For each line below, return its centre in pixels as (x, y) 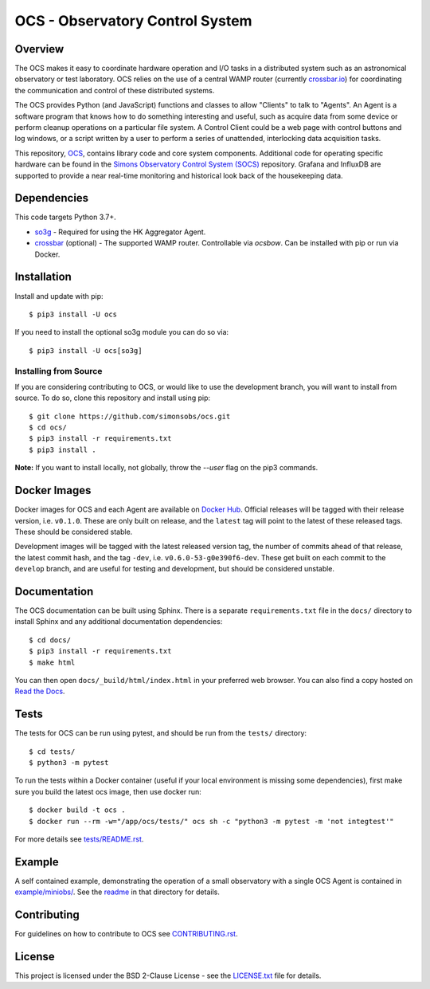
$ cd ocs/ (48, 428)
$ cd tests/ (52, 752)
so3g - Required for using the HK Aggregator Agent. (120, 232)
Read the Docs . (40, 691)
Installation (43, 277)
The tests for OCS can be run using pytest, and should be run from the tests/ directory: (160, 733)
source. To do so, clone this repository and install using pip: (113, 398)
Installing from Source (59, 371)
